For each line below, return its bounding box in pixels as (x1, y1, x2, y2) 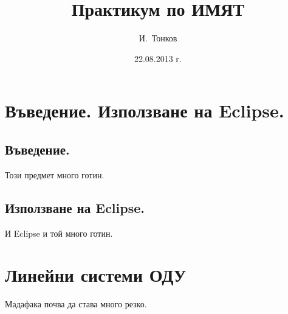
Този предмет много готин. (5, 168, 105, 181)
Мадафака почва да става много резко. (5, 298, 147, 310)
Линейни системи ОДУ (5, 262, 187, 287)
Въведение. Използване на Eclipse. (5, 98, 284, 123)
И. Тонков (139, 32, 177, 44)
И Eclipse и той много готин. (5, 226, 113, 239)
